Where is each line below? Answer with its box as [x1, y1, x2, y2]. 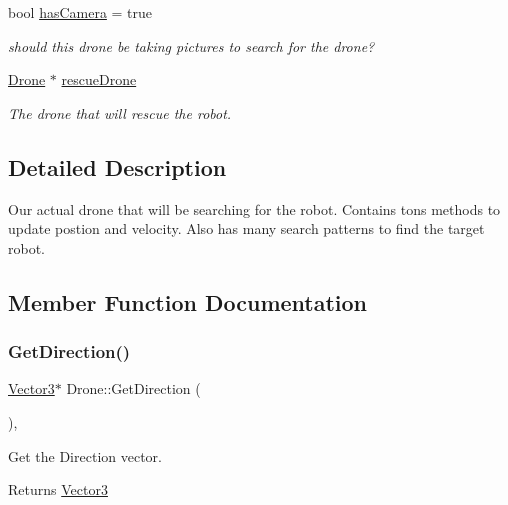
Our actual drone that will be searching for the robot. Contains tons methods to [8, 198, 501, 219]
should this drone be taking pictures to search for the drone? [8, 35, 375, 56]
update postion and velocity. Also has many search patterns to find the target [8, 218, 485, 239]
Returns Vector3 [8, 479, 108, 500]
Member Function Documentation [8, 286, 368, 317]
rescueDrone [61, 69, 137, 90]
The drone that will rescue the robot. [8, 102, 232, 123]
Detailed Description [8, 151, 227, 182]
